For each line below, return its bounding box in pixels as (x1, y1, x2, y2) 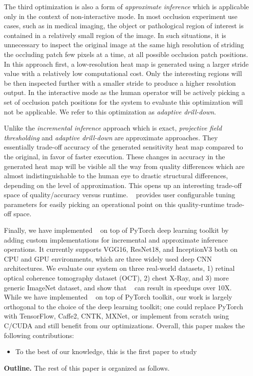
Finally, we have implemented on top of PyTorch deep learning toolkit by (4, 225, 229, 235)
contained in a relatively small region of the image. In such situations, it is (4, 30, 226, 40)
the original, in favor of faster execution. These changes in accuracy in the (4, 151, 225, 161)
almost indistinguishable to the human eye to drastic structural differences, (4, 170, 228, 181)
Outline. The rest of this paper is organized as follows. (4, 362, 170, 373)
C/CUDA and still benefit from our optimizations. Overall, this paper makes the (4, 320, 245, 330)
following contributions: (4, 330, 74, 340)
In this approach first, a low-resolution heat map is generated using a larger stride (4, 58, 249, 69)
